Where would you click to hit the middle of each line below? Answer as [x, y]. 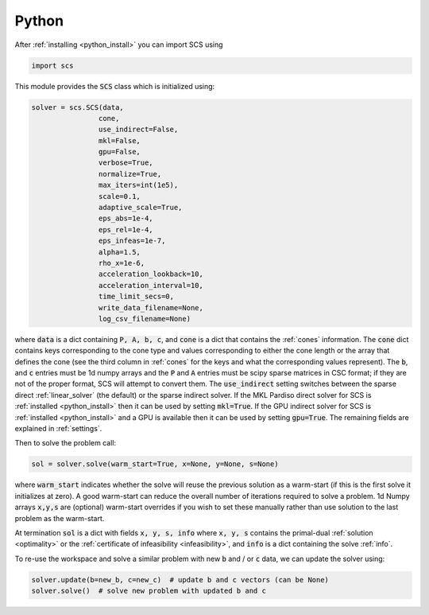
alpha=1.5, [119, 252]
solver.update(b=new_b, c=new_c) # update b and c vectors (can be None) [180, 580]
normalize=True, [130, 174]
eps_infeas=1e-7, [132, 241]
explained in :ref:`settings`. [58, 429]
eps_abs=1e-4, [126, 218]
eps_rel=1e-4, [126, 230]
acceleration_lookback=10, [151, 274]
